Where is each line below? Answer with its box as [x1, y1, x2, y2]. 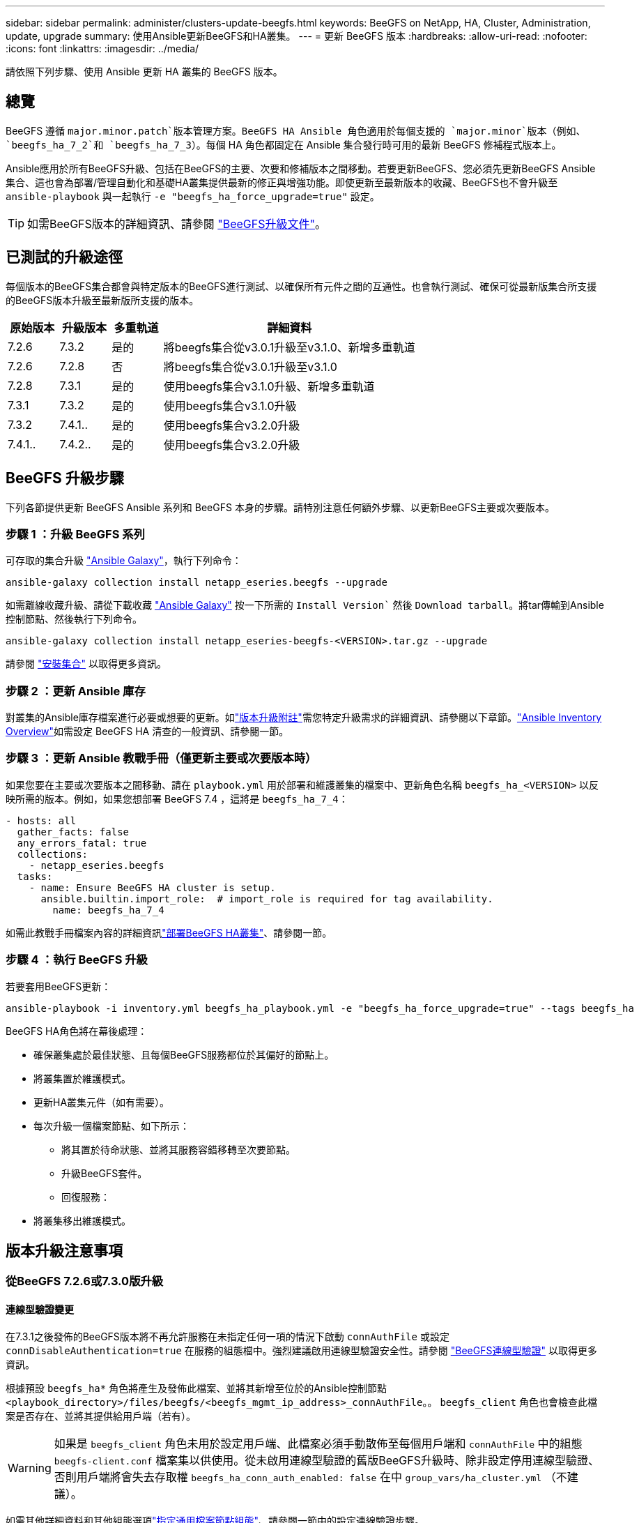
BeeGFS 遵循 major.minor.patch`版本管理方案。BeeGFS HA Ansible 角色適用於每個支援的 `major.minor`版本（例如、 [6, 124, 586, 137]
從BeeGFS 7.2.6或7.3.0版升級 [6, 1274, 164, 1289]
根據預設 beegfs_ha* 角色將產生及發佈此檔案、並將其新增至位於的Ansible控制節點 [6, 1381, 387, 1394]
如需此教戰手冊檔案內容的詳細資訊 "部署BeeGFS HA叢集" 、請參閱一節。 [6, 926, 332, 939]
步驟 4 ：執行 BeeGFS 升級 [6, 953, 148, 967]
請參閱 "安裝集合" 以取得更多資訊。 [6, 658, 167, 670]
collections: [17, 848, 88, 860]
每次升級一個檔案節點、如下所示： [33, 1119, 190, 1132]
